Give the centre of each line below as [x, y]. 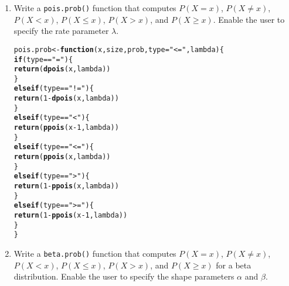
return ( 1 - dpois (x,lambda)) [66, 99]
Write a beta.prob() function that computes [95, 253]
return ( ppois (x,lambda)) [62, 157]
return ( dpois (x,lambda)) [62, 69]
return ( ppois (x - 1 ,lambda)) [66, 128]
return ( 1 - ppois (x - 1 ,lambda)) [71, 215]
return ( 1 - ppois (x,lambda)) [66, 186]
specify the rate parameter [61, 31]
